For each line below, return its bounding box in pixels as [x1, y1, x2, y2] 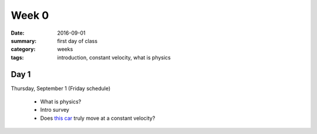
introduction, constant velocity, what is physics [57, 53, 171, 61]
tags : [11, 53, 24, 61]
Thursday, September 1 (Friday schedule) [11, 85, 111, 92]
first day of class [57, 37, 98, 44]
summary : [11, 37, 37, 44]
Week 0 [11, 9, 49, 22]
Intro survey [40, 106, 70, 113]
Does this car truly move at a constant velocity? [40, 115, 156, 122]
